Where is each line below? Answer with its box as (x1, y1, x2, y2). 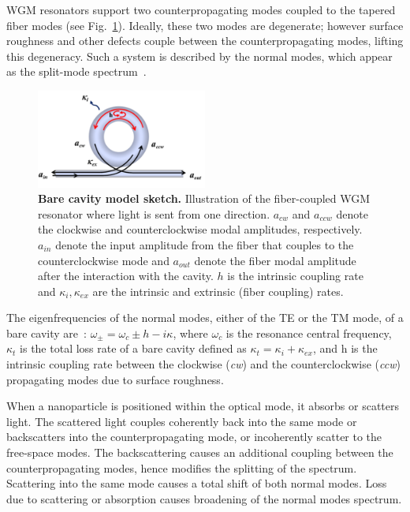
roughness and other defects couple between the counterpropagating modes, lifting (6, 32, 404, 49)
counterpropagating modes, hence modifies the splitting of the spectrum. (6, 459, 357, 476)
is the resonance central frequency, (225, 324, 392, 341)
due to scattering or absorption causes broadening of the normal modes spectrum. (6, 490, 402, 506)
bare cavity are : (6, 324, 87, 341)
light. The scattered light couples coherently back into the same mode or (6, 413, 357, 429)
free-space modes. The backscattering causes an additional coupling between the (6, 444, 393, 461)
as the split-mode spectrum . (6, 63, 147, 80)
